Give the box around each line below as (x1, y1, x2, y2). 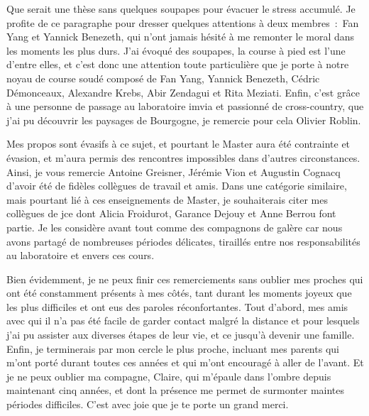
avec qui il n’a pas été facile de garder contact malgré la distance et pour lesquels (6, 313, 360, 328)
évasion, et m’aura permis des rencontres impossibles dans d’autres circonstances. (6, 150, 360, 165)
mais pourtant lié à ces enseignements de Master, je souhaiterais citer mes (6, 192, 328, 207)
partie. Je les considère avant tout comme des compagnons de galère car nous (6, 219, 343, 234)
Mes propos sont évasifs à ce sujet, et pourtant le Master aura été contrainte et (6, 136, 351, 151)
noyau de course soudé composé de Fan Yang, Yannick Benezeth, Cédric (6, 70, 320, 85)
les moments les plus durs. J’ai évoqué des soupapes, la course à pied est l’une (6, 43, 346, 58)
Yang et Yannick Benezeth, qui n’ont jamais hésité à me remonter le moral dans (6, 29, 355, 44)
